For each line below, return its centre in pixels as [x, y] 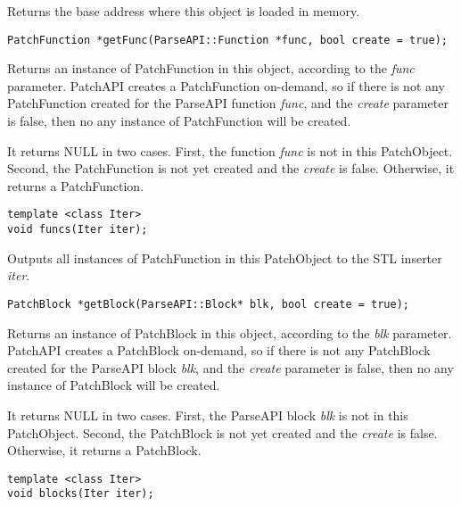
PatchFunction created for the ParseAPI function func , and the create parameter [228, 103]
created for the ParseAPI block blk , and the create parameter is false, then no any [230, 367]
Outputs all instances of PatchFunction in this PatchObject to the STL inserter [225, 257]
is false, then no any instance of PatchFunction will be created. [179, 121]
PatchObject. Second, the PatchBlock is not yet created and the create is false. [222, 432]
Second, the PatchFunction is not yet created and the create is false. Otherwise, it [231, 168]
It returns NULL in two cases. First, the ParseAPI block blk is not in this [208, 415]
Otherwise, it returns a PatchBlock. [104, 450]
